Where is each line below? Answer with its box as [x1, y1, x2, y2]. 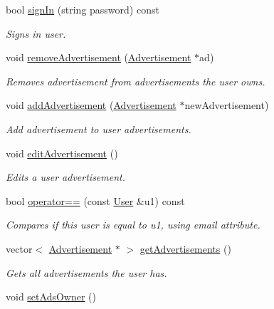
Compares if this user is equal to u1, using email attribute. [6, 217, 260, 232]
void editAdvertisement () [6, 145, 118, 160]
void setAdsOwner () [6, 289, 96, 304]
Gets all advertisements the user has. [6, 265, 167, 280]
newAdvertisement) [184, 98, 269, 112]
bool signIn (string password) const [6, 2, 159, 16]
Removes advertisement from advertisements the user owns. [6, 73, 265, 88]
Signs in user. [6, 26, 66, 41]
